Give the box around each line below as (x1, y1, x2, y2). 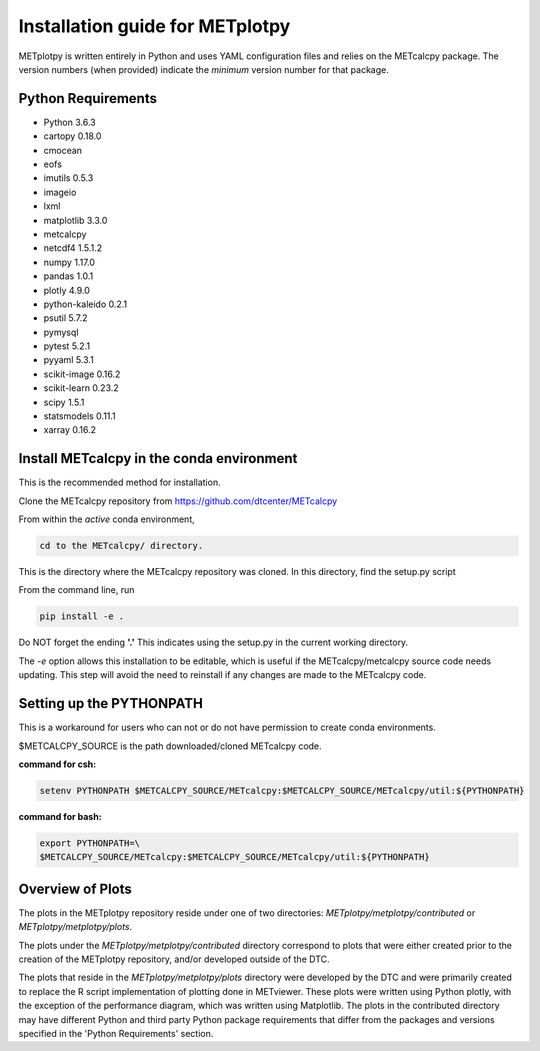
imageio (43, 186, 77, 198)
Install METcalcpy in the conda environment (18, 450, 298, 467)
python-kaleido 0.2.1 (43, 298, 128, 310)
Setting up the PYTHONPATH (18, 695, 204, 712)
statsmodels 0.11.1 (43, 410, 117, 422)
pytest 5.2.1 (43, 340, 90, 352)
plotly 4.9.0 (43, 284, 90, 296)
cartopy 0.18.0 (43, 130, 102, 142)
